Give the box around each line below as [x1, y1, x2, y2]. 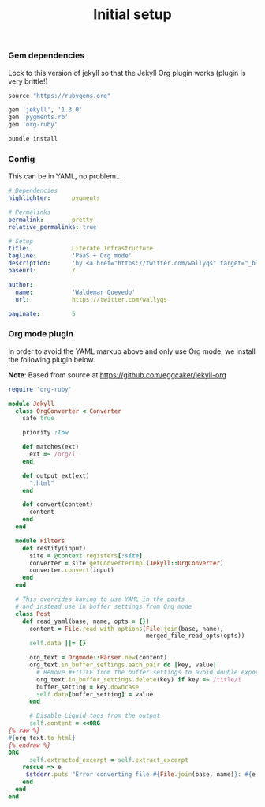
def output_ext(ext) [22, 471, 90, 479]
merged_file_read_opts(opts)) [145, 632, 245, 640]
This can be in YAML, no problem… [8, 171, 122, 181]
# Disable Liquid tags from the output [28, 712, 160, 720]
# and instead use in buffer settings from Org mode [15, 602, 192, 610]
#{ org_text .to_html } [8, 734, 77, 741]
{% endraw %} [8, 741, 51, 749]
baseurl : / [8, 267, 77, 275]
